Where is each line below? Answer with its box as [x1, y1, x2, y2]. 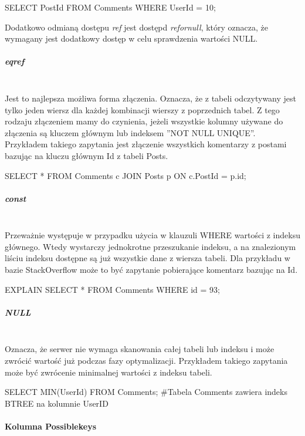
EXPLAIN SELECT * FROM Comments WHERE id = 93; [5, 283, 220, 295]
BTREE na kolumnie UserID [5, 397, 109, 409]
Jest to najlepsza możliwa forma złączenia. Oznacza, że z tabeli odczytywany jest [5, 92, 297, 104]
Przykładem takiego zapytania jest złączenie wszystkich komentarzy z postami [5, 138, 287, 150]
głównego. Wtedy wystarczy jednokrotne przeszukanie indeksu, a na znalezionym [5, 240, 296, 252]
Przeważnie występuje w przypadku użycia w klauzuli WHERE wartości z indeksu [5, 229, 300, 241]
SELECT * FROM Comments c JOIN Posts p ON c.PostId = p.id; [5, 169, 246, 181]
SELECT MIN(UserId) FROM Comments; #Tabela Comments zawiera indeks [5, 386, 287, 398]
